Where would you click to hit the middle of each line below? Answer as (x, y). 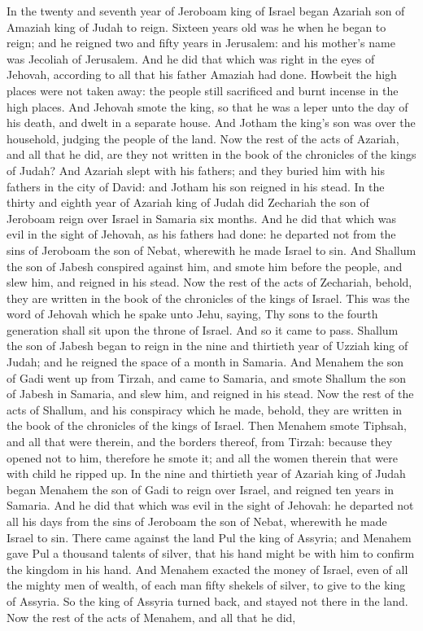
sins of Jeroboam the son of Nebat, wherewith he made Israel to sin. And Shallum (211, 250)
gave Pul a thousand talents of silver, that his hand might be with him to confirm (211, 553)
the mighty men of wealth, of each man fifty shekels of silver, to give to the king (206, 585)
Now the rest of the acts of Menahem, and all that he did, (151, 617)
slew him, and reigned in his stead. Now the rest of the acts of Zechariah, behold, (209, 282)
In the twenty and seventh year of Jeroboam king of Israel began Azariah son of (206, 11)
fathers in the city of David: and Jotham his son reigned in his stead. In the (196, 186)
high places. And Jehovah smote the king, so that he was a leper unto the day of (207, 106)
